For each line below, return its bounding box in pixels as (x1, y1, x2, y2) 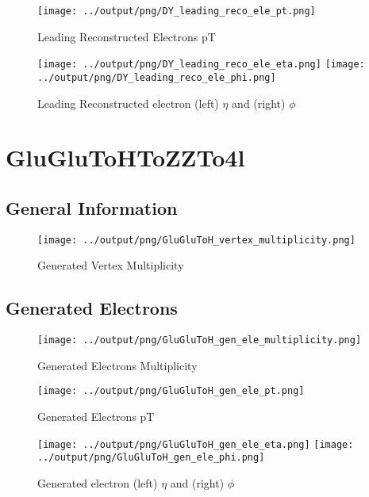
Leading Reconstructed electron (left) (37, 94, 219, 111)
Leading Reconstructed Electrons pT (37, 28, 216, 44)
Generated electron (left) (37, 475, 158, 491)
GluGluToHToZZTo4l (6, 141, 245, 174)
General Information (6, 195, 178, 220)
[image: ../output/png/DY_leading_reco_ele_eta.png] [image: (37, 59, 365, 71)
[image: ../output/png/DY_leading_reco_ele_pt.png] (37, 6, 316, 17)
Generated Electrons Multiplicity (37, 357, 198, 373)
